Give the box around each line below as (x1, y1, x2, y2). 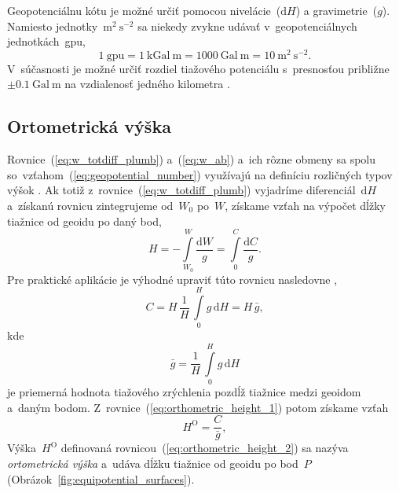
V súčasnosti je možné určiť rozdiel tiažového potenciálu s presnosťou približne (7, 60, 390, 76)
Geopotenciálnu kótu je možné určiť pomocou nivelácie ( (7, 2, 281, 18)
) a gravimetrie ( (295, 2, 378, 18)
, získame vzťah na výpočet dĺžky (225, 197, 386, 214)
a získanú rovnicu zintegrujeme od (7, 197, 174, 214)
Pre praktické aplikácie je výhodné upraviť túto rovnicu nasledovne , (7, 270, 338, 287)
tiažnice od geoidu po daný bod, (7, 212, 162, 229)
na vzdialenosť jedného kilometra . (64, 75, 230, 92)
